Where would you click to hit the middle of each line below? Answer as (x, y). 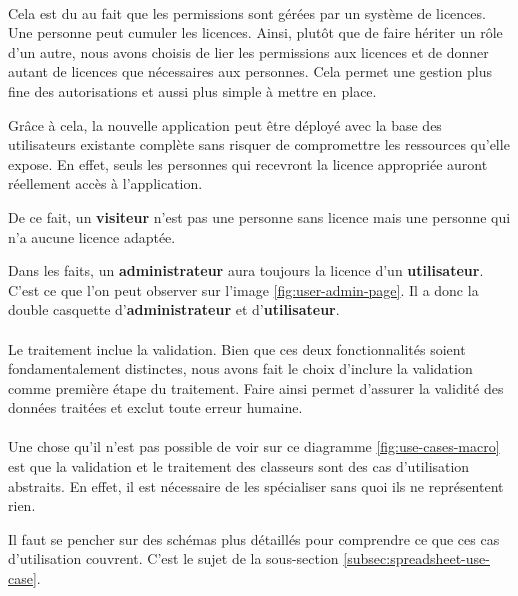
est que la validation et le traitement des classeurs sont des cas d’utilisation (239, 466)
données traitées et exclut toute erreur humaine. (155, 407)
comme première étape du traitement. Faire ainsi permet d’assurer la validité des (256, 387)
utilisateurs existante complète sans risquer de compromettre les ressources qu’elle (259, 144)
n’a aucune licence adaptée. (92, 236)
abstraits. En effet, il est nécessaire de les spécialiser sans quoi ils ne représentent (256, 485)
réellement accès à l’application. (105, 183)
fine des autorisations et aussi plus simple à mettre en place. (192, 90)
